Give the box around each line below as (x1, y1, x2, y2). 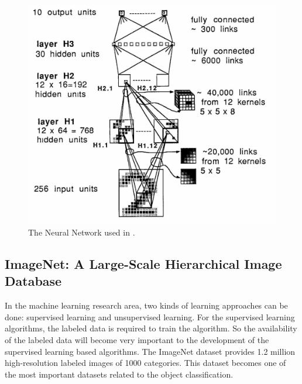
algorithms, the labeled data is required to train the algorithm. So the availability (5, 322, 297, 334)
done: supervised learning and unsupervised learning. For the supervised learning (5, 310, 295, 323)
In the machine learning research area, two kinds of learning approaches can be (5, 299, 288, 312)
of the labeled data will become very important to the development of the (5, 333, 269, 345)
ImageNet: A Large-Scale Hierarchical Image (5, 254, 282, 272)
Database (5, 272, 62, 290)
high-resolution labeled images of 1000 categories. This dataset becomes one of (5, 357, 286, 369)
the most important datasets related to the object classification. (5, 368, 234, 380)
